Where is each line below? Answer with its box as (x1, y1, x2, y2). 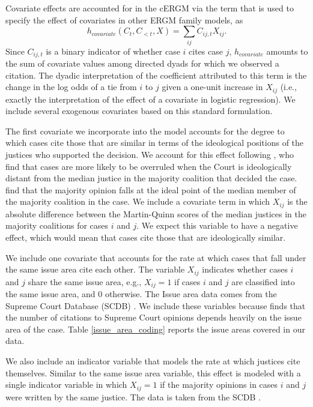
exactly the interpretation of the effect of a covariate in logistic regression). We (5, 92, 296, 105)
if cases (174, 275, 201, 288)
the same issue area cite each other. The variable (5, 263, 185, 276)
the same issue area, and (5, 288, 96, 300)
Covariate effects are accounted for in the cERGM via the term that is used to (5, 2, 294, 14)
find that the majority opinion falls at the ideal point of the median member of (5, 183, 296, 196)
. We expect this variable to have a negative (136, 219, 298, 232)
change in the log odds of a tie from (5, 80, 137, 93)
